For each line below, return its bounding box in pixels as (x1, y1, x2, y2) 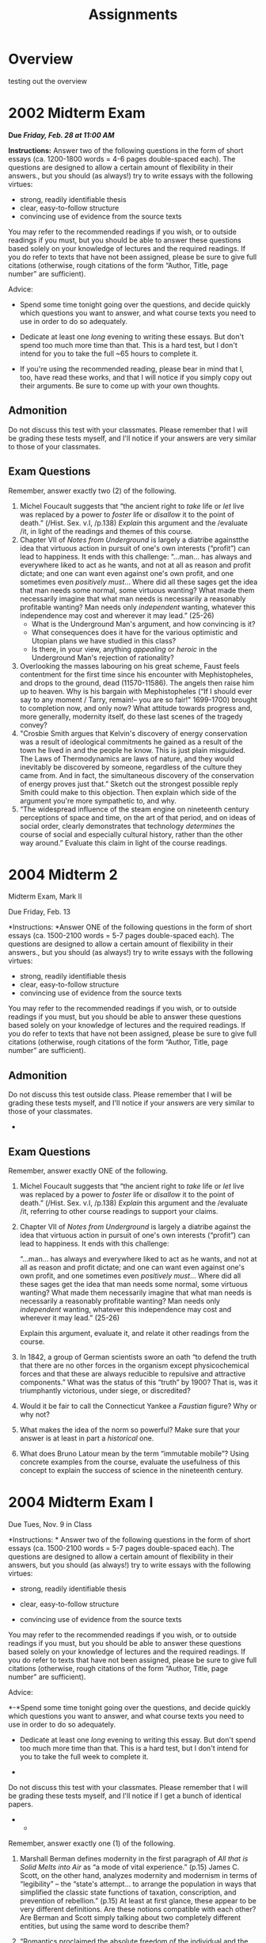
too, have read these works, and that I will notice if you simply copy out (19, 372, 253, 382)
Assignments (88, 6, 178, 24)
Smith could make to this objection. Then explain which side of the (19, 787, 237, 797)
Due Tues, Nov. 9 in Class (8, 1520, 93, 1529)
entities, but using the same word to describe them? (19, 1922, 190, 1930)
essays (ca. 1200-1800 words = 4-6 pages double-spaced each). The (8, 154, 236, 163)
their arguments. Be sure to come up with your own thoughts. (19, 380, 220, 390)
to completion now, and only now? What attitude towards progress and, (19, 703, 253, 712)
